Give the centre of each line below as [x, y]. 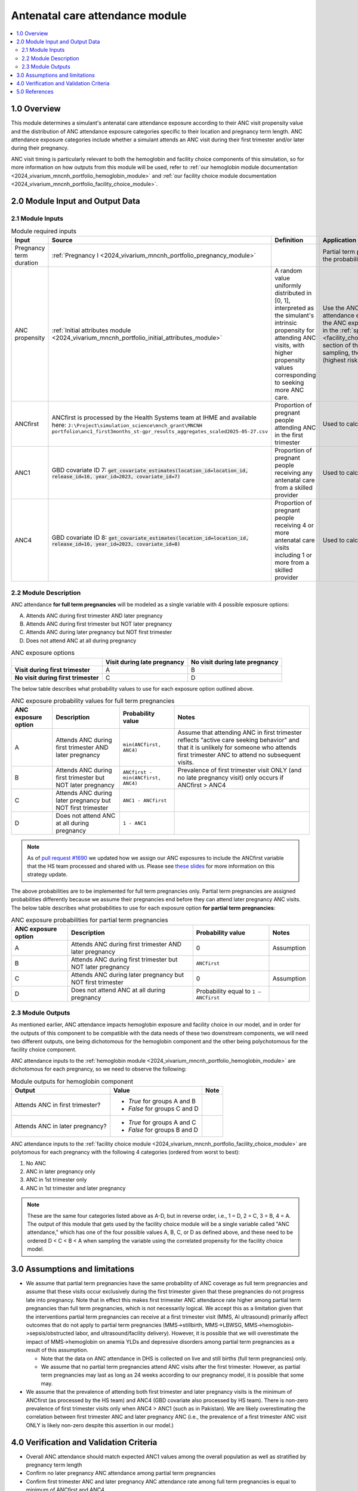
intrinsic [286, 323]
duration [27, 263]
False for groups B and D [163, 1130]
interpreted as [294, 308]
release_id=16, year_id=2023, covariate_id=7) [116, 476]
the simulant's [294, 315]
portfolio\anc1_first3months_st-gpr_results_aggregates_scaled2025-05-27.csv [160, 431]
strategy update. [47, 874]
